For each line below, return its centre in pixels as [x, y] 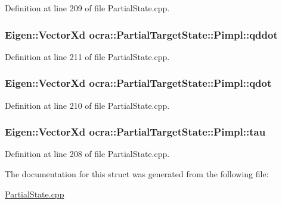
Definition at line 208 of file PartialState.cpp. [87, 154]
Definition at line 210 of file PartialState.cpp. [87, 105]
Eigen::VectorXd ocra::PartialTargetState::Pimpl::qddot [141, 34]
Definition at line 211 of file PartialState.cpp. [87, 56]
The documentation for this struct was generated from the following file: [137, 174]
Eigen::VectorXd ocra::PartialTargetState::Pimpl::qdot [138, 83]
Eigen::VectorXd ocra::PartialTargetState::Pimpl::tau [135, 132]
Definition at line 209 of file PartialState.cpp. [87, 8]
